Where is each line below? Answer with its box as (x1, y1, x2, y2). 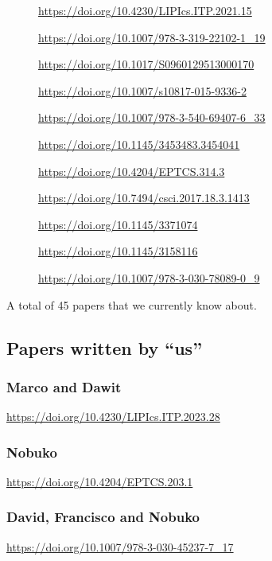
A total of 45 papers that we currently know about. (6, 296, 257, 313)
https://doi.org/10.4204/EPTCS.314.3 (38, 162, 225, 179)
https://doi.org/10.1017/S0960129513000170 (38, 56, 255, 72)
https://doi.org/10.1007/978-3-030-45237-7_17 (6, 538, 234, 555)
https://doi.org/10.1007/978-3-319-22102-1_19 (38, 29, 266, 45)
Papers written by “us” (6, 335, 203, 360)
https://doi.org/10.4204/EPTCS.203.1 (6, 473, 193, 489)
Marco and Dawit (6, 376, 122, 396)
